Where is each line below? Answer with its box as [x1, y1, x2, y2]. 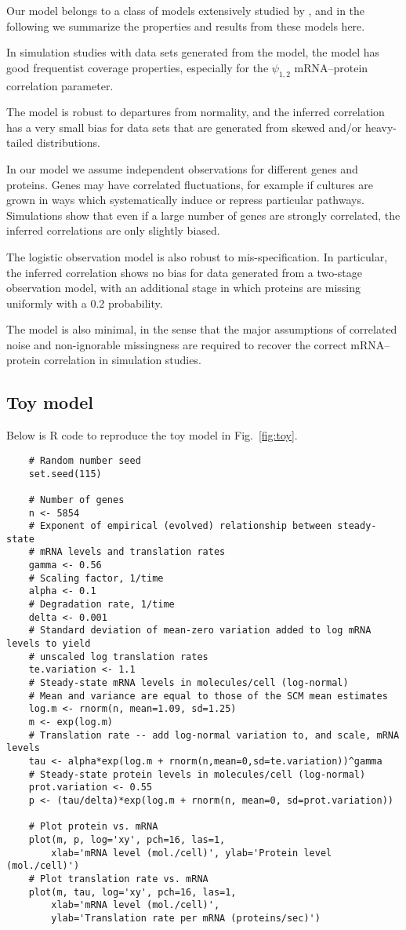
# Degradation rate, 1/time [28, 599, 175, 611]
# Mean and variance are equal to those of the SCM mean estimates [28, 690, 388, 702]
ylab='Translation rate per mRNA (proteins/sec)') [51, 912, 321, 924]
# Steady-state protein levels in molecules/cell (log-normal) [28, 768, 366, 780]
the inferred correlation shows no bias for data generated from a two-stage [6, 264, 363, 280]
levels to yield [6, 638, 91, 650]
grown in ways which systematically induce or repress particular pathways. [6, 191, 364, 208]
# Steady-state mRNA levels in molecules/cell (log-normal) [28, 677, 349, 689]
